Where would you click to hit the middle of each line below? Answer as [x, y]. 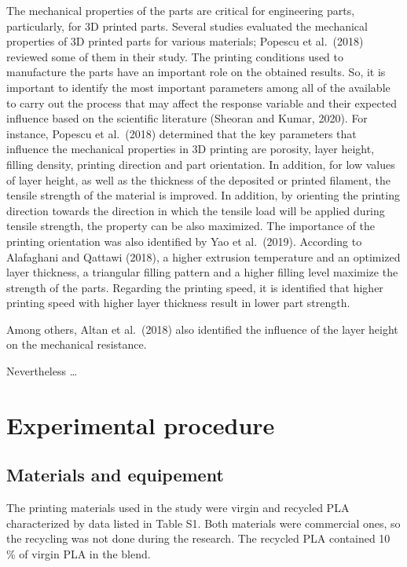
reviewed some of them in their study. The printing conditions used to [175, 56]
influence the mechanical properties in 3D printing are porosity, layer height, [191, 149]
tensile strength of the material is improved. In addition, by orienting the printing [203, 195]
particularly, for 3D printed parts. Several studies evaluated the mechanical [187, 26]
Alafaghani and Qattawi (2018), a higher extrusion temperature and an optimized [203, 256]
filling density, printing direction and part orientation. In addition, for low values [201, 164]
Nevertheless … [42, 371]
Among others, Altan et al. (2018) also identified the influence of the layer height [202, 329]
